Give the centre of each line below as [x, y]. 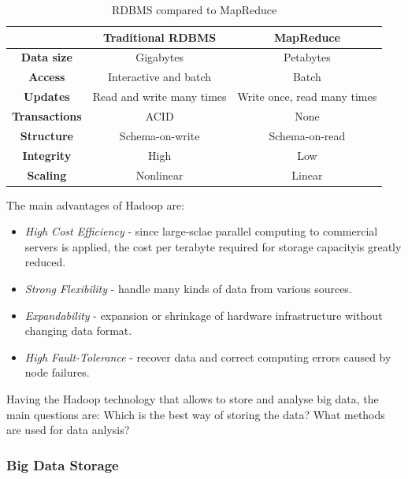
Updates [47, 97]
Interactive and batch [160, 77]
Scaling [47, 175]
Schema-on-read [307, 135]
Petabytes [307, 57]
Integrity [47, 155]
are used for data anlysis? [68, 430]
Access [47, 77]
